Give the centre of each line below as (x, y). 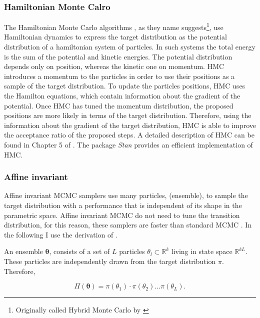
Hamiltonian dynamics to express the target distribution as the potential (115, 37)
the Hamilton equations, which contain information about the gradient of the (122, 96)
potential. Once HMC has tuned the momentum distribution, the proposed (119, 105)
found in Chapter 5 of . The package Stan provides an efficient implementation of (128, 144)
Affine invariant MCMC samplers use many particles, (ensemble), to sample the (126, 195)
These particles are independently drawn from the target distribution (110, 261)
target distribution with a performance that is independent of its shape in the (123, 205)
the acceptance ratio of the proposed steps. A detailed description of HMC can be (129, 135)
